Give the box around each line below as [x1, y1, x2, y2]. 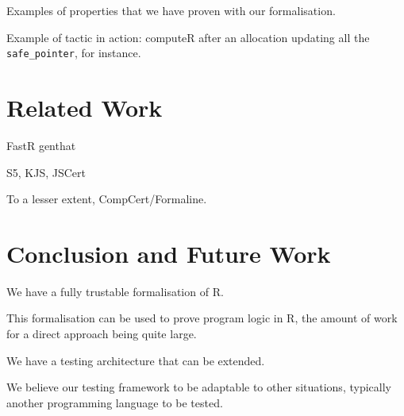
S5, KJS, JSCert [6, 164, 87, 180]
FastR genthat [6, 137, 76, 153]
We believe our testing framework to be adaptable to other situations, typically [6, 379, 391, 395]
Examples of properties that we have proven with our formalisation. [6, 2, 336, 18]
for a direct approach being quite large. [6, 325, 197, 342]
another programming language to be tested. [6, 394, 223, 410]
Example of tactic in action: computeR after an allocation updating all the [6, 29, 370, 45]
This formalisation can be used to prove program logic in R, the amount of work [6, 310, 398, 326]
